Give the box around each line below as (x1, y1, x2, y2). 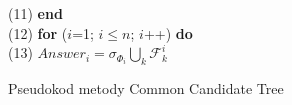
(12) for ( (8, 22, 68, 43)
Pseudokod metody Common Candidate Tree (8, 77, 284, 98)
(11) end (8, 3, 63, 23)
